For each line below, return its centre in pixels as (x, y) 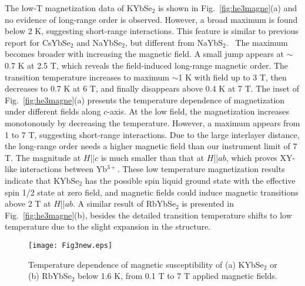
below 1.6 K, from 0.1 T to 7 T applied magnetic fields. (177, 276)
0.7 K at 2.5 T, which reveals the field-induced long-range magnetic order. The (147, 65)
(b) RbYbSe (50, 276)
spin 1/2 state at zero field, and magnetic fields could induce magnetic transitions (152, 192)
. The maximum (257, 42)
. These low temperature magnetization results (201, 169)
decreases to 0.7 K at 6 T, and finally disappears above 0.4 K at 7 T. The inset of (152, 88)
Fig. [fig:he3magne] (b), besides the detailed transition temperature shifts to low (148, 215)
